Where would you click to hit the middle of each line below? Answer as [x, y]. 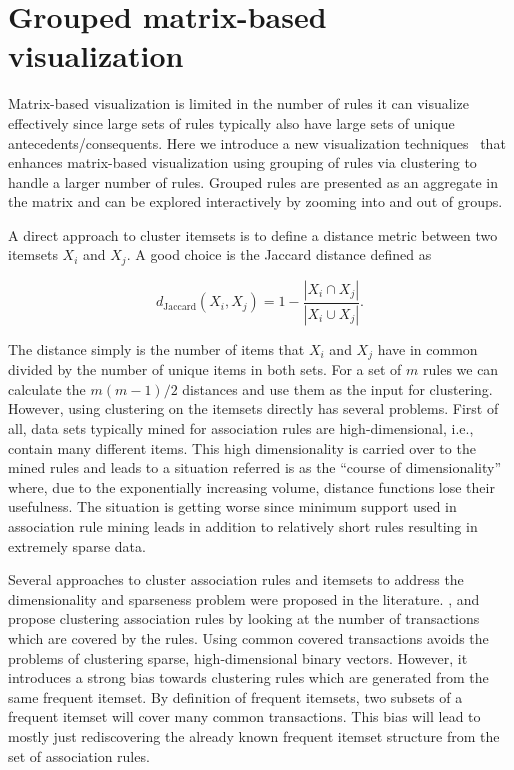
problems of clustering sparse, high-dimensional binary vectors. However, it [238, 657]
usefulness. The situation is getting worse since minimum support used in [232, 506]
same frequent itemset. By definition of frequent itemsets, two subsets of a [235, 696]
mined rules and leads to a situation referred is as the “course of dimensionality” [255, 467]
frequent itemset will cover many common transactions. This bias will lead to [244, 716]
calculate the [47, 388]
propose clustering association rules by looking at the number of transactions [244, 618]
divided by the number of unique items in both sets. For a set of [205, 369]
